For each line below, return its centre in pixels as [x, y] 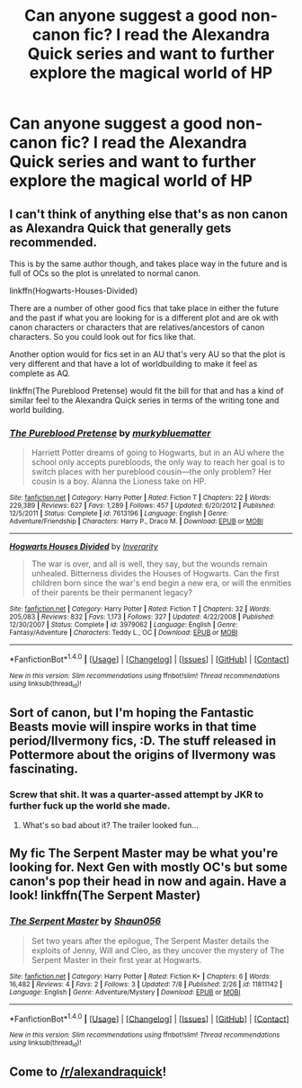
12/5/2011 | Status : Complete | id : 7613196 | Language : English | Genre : [119, 513]
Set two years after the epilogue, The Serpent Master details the [150, 941]
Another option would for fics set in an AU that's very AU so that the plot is [147, 354]
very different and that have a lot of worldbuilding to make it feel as [133, 364]
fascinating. [44, 768]
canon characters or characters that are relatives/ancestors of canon [137, 327]
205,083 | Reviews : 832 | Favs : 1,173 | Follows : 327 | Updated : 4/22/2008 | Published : [142, 617]
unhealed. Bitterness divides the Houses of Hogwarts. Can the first [155, 574]
